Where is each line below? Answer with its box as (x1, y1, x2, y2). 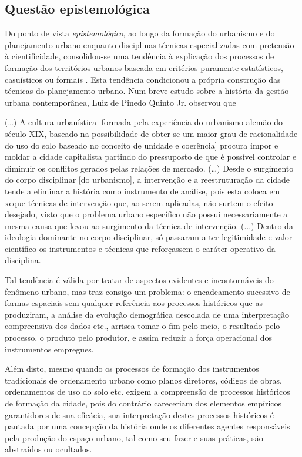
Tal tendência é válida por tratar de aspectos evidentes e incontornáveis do (5, 274, 274, 286)
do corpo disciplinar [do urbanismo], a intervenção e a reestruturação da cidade (5, 173, 290, 186)
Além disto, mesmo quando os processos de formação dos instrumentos (5, 362, 259, 375)
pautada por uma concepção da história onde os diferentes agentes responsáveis (5, 420, 290, 432)
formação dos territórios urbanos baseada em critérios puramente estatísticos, (5, 61, 283, 73)
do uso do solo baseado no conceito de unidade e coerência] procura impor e (5, 139, 278, 151)
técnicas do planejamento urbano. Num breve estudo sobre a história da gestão (5, 85, 289, 97)
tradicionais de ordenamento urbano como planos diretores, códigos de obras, (5, 374, 282, 386)
